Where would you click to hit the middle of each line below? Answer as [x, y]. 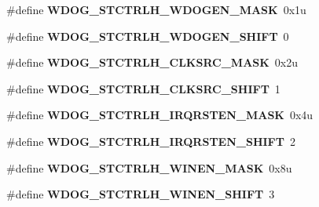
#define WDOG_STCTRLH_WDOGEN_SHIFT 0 [148, 36]
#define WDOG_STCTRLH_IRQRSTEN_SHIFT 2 [151, 141]
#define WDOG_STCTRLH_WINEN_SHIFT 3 [141, 194]
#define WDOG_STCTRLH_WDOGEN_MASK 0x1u [156, 9]
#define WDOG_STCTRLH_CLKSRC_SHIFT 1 [143, 88]
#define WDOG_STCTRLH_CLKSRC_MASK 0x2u [152, 62]
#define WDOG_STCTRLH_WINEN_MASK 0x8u [149, 167]
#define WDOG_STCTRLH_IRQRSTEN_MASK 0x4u [160, 115]
